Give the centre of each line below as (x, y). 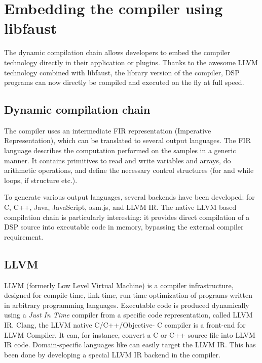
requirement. (24, 236)
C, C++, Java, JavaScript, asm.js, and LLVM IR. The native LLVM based (120, 207)
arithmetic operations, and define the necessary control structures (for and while (129, 170)
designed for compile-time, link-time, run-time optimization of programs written (128, 295)
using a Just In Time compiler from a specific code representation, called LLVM (128, 315)
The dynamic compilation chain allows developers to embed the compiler (117, 52)
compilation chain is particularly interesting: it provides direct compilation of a (127, 217)
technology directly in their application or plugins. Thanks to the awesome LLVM (131, 62)
